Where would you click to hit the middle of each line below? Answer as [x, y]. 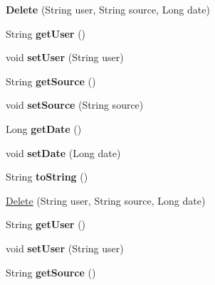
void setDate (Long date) [63, 152]
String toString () [47, 177]
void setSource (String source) [75, 105]
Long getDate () [44, 128]
